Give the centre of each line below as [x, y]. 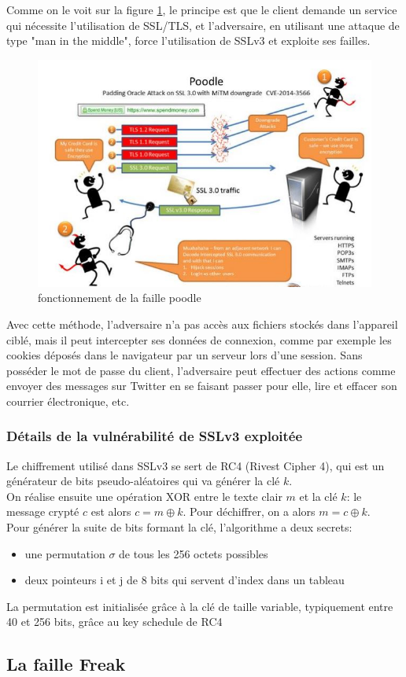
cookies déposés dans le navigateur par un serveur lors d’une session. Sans [185, 355]
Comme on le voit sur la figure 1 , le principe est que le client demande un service [202, 9]
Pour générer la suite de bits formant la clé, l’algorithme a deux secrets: [179, 527]
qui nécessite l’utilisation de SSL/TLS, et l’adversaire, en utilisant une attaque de [203, 25]
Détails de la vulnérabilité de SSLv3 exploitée [155, 436]
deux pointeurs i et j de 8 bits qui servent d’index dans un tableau [185, 580]
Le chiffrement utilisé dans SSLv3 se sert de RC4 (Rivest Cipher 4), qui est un [196, 465]
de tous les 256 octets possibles [194, 553]
